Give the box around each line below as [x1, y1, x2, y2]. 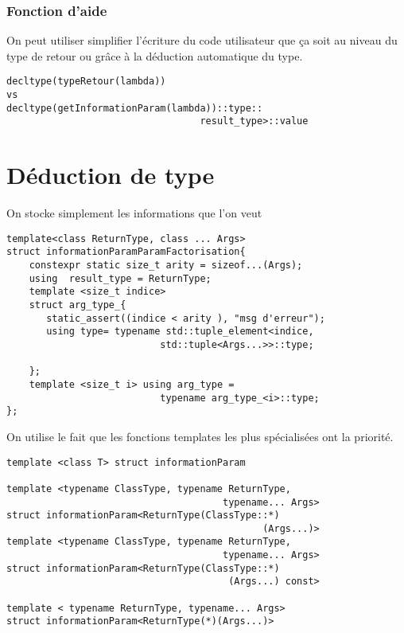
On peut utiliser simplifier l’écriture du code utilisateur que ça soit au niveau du [6, 32, 398, 49]
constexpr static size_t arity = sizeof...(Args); [29, 260, 303, 272]
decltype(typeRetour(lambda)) [6, 76, 166, 88]
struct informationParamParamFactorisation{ [6, 246, 246, 258]
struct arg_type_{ [29, 299, 126, 311]
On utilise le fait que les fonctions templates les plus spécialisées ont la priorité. [6, 428, 394, 444]
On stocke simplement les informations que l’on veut [6, 205, 262, 221]
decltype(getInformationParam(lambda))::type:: [6, 102, 263, 114]
